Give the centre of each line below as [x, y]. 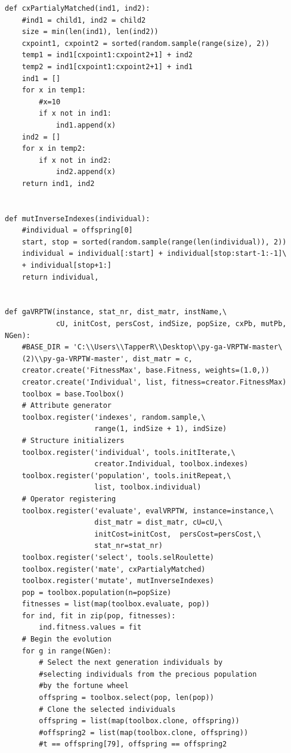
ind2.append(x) [86, 172]
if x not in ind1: [75, 114]
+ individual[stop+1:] [66, 266]
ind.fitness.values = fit [90, 627]
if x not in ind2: [75, 160]
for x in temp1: [54, 90]
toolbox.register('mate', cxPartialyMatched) [114, 569]
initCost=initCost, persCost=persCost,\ [178, 534]
